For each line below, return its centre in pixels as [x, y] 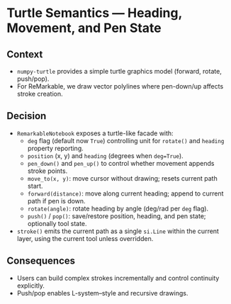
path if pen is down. [56, 201]
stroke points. [47, 171]
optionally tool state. [57, 223]
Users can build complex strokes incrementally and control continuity [118, 278]
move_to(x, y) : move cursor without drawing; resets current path [122, 178]
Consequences [41, 261]
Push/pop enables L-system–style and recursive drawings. [102, 293]
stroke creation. [40, 94]
